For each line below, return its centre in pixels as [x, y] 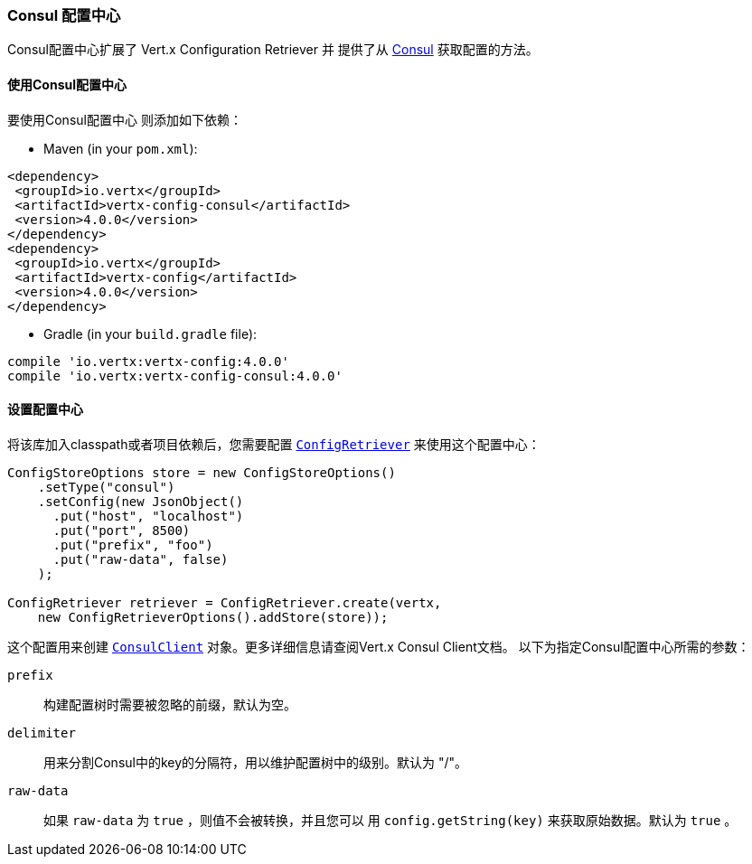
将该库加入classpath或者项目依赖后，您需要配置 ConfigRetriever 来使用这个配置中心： [274, 444]
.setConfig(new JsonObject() [141, 501]
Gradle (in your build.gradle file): [150, 333]
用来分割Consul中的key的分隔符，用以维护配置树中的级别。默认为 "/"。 [256, 762]
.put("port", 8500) [122, 530]
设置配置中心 [45, 409]
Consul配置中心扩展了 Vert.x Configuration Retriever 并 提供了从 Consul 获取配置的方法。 [273, 50]
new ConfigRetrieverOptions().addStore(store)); [213, 617]
